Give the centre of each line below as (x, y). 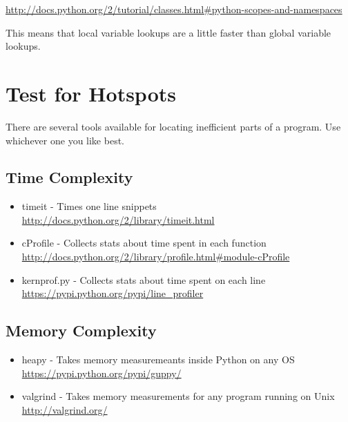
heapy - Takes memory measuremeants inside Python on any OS (158, 359)
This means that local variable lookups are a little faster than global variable (168, 32)
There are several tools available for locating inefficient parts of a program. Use (173, 126)
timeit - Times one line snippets (89, 206)
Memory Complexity (81, 330)
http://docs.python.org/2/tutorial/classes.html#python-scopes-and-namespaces (174, 9)
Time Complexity (69, 177)
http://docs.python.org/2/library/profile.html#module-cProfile (156, 257)
